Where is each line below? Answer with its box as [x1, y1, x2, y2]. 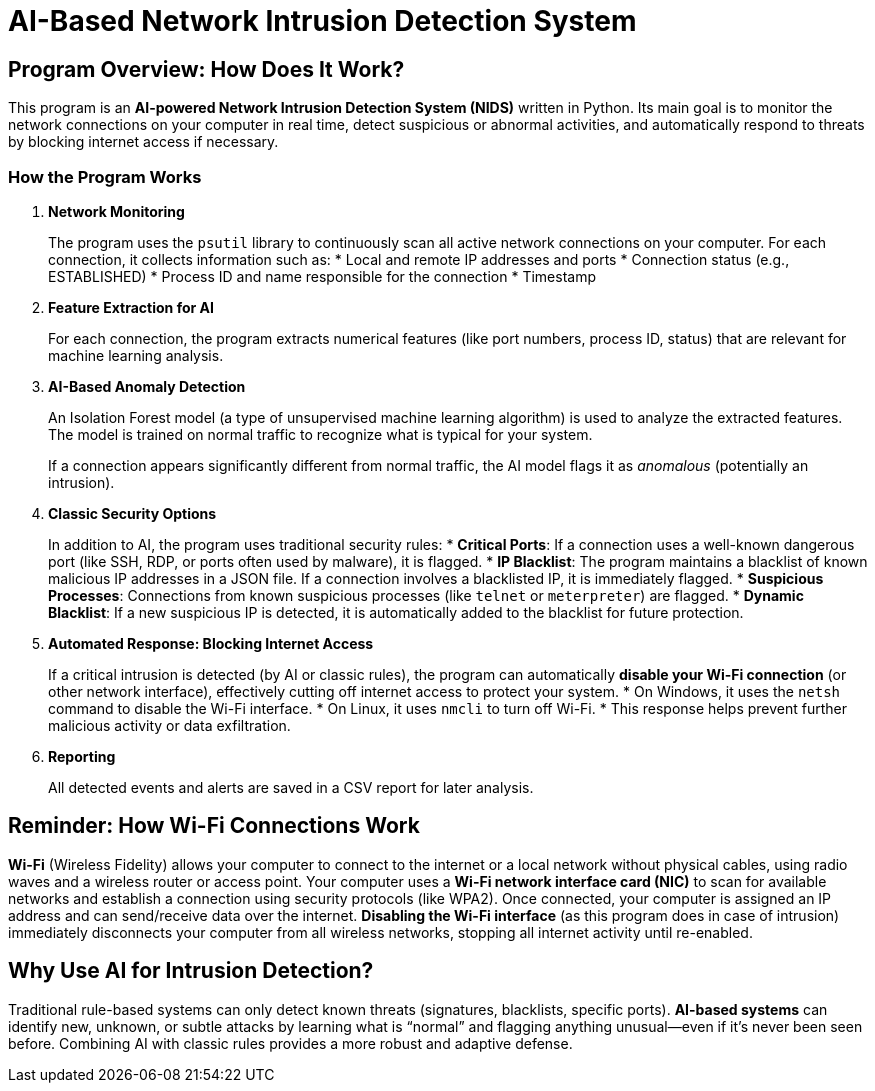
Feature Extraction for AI [48, 298, 214, 316]
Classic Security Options [48, 504, 217, 522]
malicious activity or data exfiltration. [48, 716, 291, 734]
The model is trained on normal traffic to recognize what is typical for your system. [48, 425, 593, 443]
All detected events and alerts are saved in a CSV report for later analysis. [48, 778, 534, 796]
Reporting [48, 747, 116, 765]
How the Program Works [8, 166, 202, 187]
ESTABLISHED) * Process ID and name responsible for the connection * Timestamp [48, 267, 596, 285]
